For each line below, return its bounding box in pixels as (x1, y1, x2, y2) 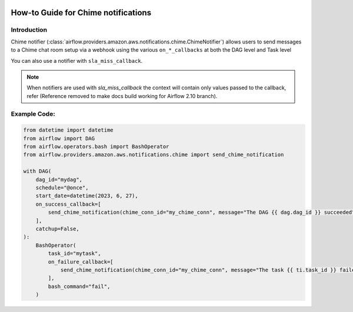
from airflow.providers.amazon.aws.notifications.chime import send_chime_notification (23, 152, 284, 158)
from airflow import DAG (23, 135, 95, 142)
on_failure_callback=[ (48, 259, 114, 265)
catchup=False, (35, 225, 79, 232)
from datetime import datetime (23, 127, 114, 133)
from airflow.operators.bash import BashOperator (23, 143, 169, 150)
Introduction (11, 26, 47, 34)
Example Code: (11, 110, 55, 118)
